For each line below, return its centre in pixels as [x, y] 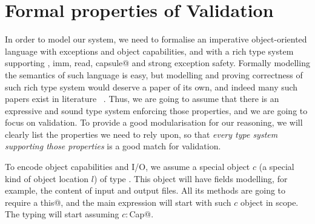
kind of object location [47, 178]
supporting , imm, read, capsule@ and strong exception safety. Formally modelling [157, 63]
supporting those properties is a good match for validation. [113, 146]
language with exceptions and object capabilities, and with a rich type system [149, 51]
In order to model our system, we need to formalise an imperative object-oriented [156, 39]
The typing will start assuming [62, 214]
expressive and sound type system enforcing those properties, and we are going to [156, 110]
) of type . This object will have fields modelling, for [191, 178]
